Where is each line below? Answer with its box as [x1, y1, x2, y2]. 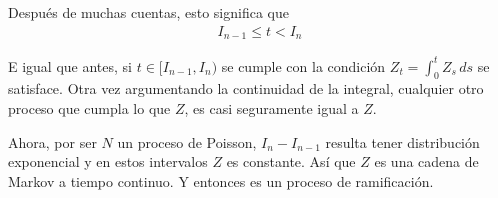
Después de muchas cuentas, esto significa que [8, 2, 289, 22]
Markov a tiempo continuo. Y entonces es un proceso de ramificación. [8, 170, 434, 191]
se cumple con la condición [221, 55, 386, 76]
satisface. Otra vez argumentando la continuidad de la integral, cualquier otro [8, 78, 484, 99]
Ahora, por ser [8, 131, 97, 152]
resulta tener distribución [325, 131, 480, 152]
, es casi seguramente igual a [184, 97, 359, 118]
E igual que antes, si [8, 55, 133, 76]
